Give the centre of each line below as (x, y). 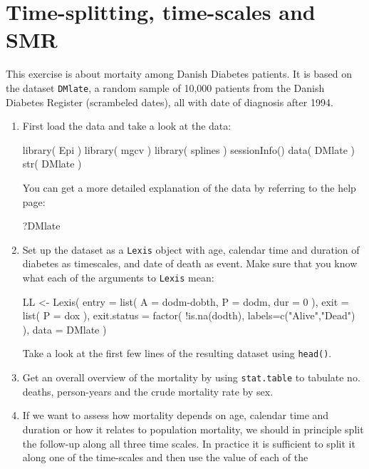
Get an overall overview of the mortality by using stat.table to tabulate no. (191, 377)
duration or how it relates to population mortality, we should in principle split (193, 429)
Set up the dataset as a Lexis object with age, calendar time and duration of (191, 249)
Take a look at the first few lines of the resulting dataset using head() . (177, 353)
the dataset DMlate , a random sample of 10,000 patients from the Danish (165, 87)
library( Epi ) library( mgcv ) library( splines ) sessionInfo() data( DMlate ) (188, 149)
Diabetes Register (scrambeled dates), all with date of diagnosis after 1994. (170, 102)
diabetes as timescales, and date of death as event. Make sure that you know (190, 263)
